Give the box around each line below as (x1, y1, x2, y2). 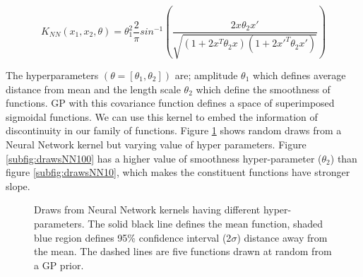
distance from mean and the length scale (6, 81, 181, 96)
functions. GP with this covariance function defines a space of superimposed (6, 95, 335, 110)
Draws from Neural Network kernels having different (34, 202, 261, 217)
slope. (6, 178, 30, 193)
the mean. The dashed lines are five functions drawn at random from (34, 244, 332, 259)
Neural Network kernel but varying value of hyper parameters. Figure (6, 137, 307, 151)
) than (330, 151, 357, 165)
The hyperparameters (6, 68, 99, 83)
